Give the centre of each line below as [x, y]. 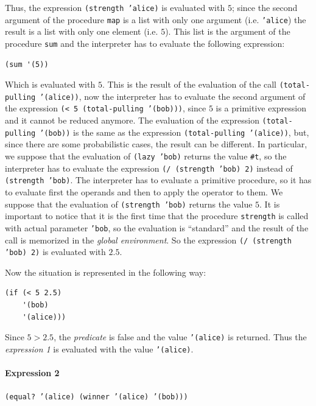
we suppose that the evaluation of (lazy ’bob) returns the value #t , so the [146, 156]
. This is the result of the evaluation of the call [189, 84]
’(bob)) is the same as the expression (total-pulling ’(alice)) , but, [174, 132]
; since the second [265, 7]
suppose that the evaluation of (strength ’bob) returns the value [129, 204]
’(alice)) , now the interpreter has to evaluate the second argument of [173, 96]
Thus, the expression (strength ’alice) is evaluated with [115, 7]
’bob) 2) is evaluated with [55, 252]
